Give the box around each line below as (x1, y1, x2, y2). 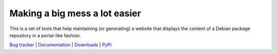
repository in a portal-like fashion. (9, 32, 82, 38)
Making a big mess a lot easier (9, 8, 141, 19)
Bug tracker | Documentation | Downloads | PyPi (9, 42, 112, 48)
